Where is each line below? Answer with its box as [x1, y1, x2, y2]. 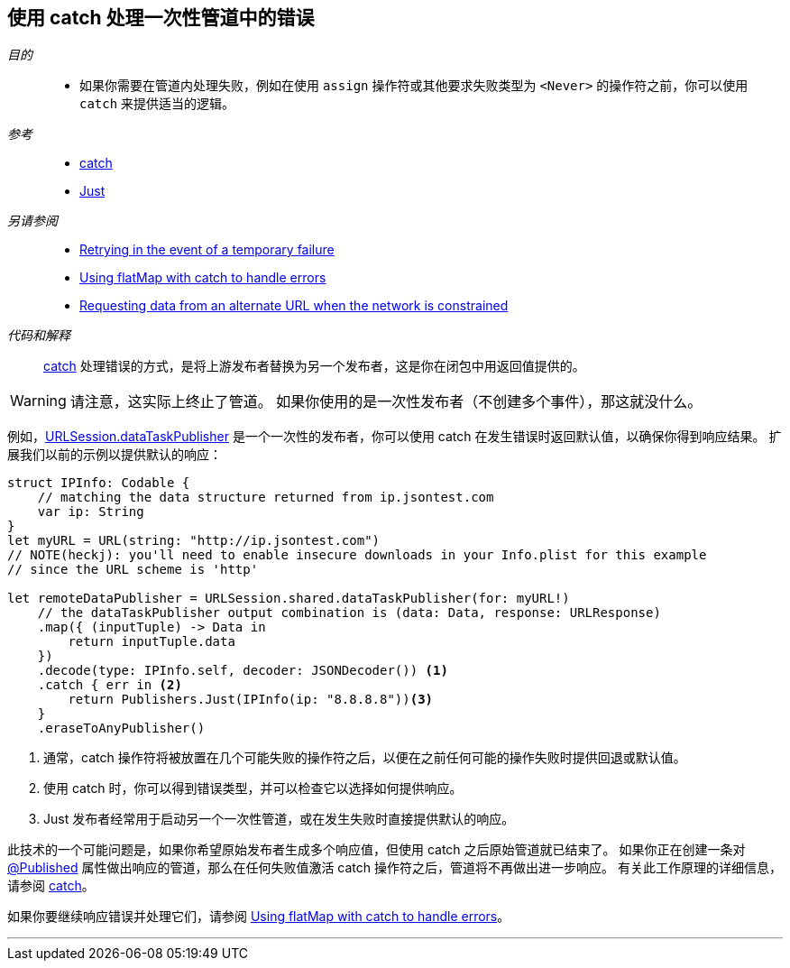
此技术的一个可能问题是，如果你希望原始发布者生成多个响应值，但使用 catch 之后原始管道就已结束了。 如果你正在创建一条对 [7, 842, 746, 858]
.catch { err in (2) [37, 678, 182, 693]
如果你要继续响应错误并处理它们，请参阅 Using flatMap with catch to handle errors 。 [7, 908, 510, 925]
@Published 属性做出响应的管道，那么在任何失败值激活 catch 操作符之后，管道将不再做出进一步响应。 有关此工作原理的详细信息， [7, 860, 782, 876]
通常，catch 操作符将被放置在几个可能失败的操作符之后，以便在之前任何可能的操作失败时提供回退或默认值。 [43, 750, 686, 766]
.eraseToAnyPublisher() [37, 721, 206, 736]
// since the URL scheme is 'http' [7, 562, 259, 577]
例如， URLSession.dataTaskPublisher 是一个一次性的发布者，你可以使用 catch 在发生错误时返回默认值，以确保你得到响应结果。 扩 [7, 429, 782, 445]
